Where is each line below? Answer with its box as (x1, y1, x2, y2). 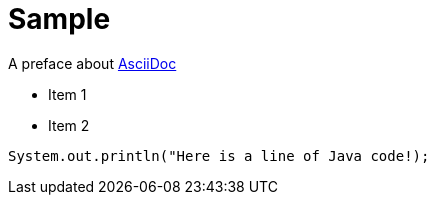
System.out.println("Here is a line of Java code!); (8, 147, 430, 164)
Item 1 (48, 85, 87, 103)
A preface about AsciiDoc (8, 54, 177, 72)
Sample (8, 2, 111, 36)
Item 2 (48, 116, 90, 134)
